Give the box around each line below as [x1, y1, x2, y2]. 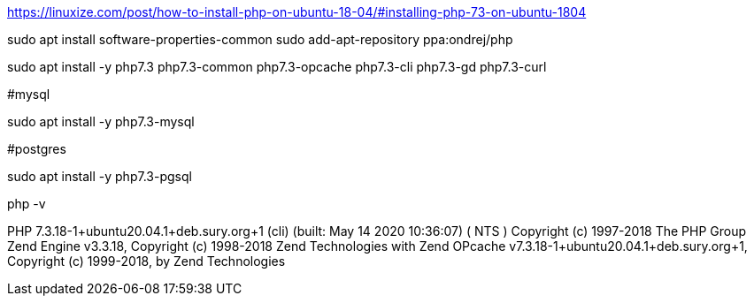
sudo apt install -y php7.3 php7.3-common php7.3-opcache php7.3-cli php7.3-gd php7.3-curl [7, 59, 547, 74]
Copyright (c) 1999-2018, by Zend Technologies [7, 254, 286, 269]
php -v [7, 196, 46, 211]
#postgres [7, 141, 66, 156]
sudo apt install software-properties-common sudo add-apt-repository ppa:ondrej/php [7, 32, 513, 47]
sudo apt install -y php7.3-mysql [7, 114, 195, 129]
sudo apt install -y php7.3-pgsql [7, 169, 192, 184]
